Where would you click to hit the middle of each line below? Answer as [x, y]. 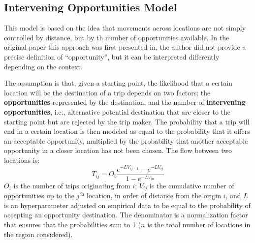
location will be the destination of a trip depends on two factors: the [107, 92]
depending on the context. [43, 66]
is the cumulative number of [192, 185]
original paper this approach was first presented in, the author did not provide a [125, 47]
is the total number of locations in [199, 224]
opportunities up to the [39, 196]
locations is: [22, 160]
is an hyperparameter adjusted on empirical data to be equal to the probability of [127, 205]
